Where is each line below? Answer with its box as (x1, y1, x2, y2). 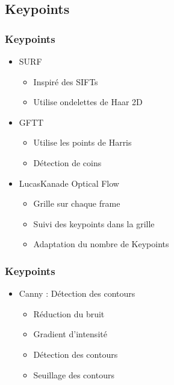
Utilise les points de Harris (33, 136, 132, 149)
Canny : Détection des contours (19, 287, 135, 300)
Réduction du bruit (33, 307, 105, 320)
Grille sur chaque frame (33, 197, 120, 210)
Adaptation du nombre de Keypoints (33, 238, 169, 250)
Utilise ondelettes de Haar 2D (33, 95, 143, 108)
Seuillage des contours (33, 368, 114, 381)
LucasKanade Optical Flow (19, 176, 119, 189)
